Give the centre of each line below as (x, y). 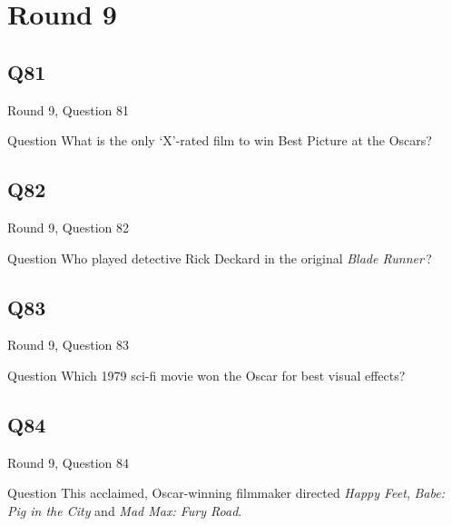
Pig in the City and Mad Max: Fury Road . (125, 510)
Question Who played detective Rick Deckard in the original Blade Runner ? (220, 258)
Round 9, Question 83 (69, 345)
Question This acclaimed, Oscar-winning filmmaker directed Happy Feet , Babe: (226, 493)
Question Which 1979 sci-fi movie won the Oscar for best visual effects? (206, 375)
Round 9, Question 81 (69, 109)
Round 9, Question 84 (69, 462)
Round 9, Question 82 (69, 227)
